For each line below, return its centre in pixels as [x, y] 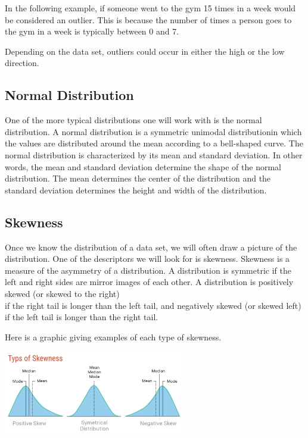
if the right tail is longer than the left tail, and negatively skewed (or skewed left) [153, 305]
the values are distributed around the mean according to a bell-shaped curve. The [154, 143]
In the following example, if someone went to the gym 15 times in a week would [150, 8]
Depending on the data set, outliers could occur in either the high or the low [145, 51]
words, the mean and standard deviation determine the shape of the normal [143, 166]
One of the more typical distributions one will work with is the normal [133, 120]
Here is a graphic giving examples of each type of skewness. [113, 337]
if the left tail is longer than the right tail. [82, 317]
